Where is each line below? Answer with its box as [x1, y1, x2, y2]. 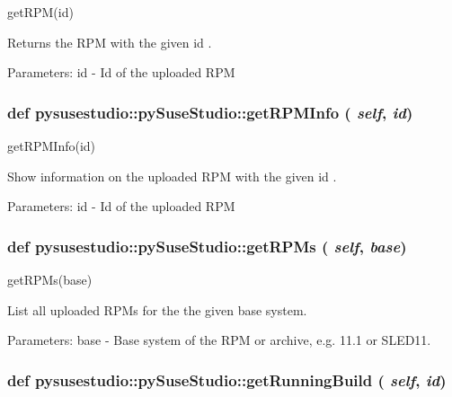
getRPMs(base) [7, 270, 93, 288]
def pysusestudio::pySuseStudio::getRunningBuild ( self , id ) [7, 368, 447, 391]
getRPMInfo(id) [7, 137, 96, 154]
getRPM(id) [7, 3, 74, 21]
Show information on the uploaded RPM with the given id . [7, 166, 337, 185]
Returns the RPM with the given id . [7, 32, 212, 51]
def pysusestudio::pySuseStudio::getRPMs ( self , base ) [7, 234, 407, 257]
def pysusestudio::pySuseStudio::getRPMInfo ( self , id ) [7, 101, 413, 123]
